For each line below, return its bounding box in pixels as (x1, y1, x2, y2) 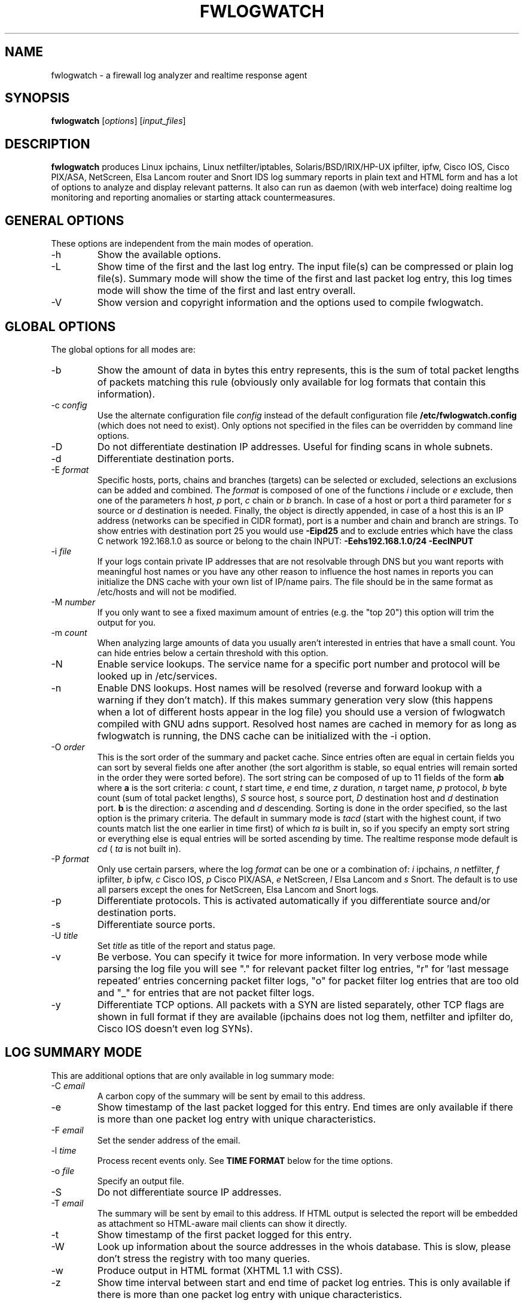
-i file (51, 545, 72, 556)
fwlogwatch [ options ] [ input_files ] (51, 116, 186, 126)
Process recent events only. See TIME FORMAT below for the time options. (97, 1155, 393, 1166)
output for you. (97, 617, 156, 627)
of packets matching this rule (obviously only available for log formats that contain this (97, 375, 486, 388)
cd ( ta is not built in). (97, 843, 181, 854)
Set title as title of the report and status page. (97, 940, 276, 951)
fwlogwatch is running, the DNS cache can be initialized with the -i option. (97, 729, 431, 742)
